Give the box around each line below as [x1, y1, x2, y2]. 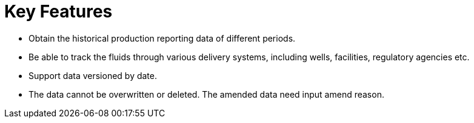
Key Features [4, 1, 113, 22]
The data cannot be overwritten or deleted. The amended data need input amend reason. [28, 89, 384, 99]
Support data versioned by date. [28, 70, 158, 81]
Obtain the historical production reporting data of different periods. [28, 33, 296, 43]
